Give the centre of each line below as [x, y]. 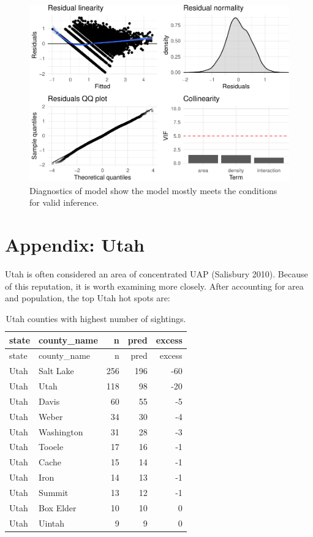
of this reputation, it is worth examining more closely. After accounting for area [154, 286]
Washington [61, 431]
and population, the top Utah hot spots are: [88, 298]
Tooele [51, 447]
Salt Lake [56, 371]
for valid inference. [64, 202]
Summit [54, 492]
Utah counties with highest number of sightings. [96, 318]
